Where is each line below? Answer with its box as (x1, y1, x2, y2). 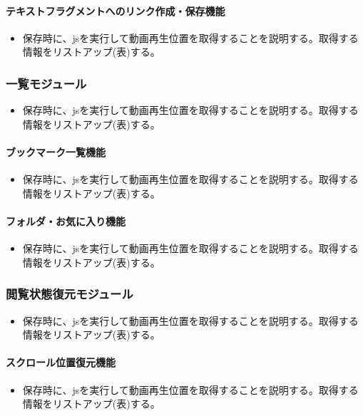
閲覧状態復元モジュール (6, 285, 133, 303)
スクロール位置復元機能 (6, 355, 116, 370)
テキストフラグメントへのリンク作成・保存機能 (6, 3, 225, 18)
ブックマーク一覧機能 (6, 144, 106, 159)
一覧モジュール (6, 74, 87, 92)
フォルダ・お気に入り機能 (6, 213, 126, 228)
